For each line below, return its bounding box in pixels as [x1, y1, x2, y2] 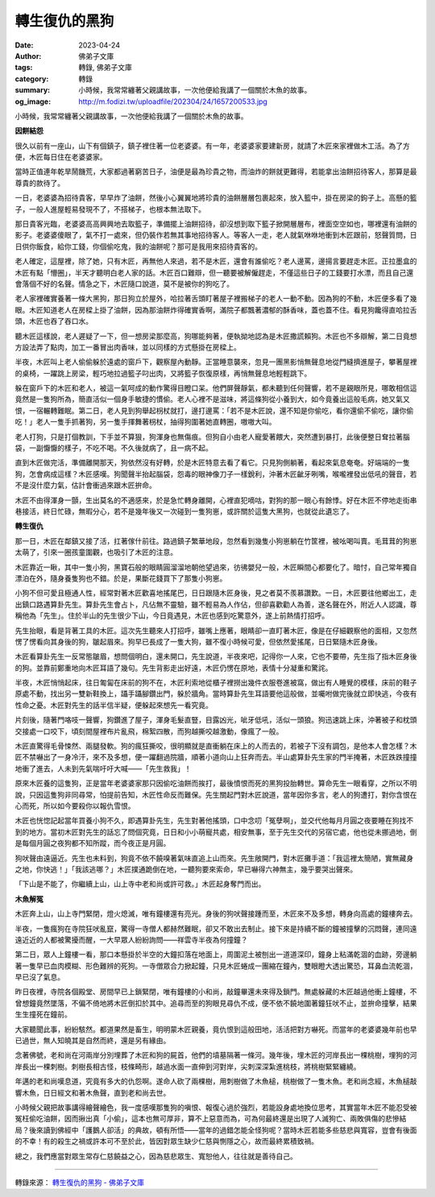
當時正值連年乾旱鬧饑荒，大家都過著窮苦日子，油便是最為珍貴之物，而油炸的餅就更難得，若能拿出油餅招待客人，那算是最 [14, 167, 417, 176]
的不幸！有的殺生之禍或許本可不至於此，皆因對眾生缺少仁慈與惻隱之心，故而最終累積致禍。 [14, 1137, 318, 1146]
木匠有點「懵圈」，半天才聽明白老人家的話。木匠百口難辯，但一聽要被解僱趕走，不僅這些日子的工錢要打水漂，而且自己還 [14, 267, 414, 277]
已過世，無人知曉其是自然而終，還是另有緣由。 [14, 1036, 171, 1046]
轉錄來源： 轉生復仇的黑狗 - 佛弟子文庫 [14, 1177, 145, 1187]
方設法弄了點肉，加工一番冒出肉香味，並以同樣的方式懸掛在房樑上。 [14, 342, 241, 352]
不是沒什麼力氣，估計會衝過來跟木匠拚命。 [14, 480, 156, 491]
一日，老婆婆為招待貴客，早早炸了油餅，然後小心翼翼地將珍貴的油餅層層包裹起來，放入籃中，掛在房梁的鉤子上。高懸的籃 [14, 193, 417, 203]
